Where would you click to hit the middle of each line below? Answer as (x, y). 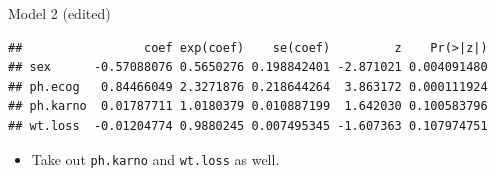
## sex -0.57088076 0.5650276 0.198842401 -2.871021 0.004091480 (248, 67)
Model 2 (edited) (59, 13)
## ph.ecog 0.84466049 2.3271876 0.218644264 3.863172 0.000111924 (248, 86)
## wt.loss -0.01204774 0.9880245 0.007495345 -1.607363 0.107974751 (248, 125)
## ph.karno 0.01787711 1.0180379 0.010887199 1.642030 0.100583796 (248, 106)
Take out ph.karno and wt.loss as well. (155, 158)
